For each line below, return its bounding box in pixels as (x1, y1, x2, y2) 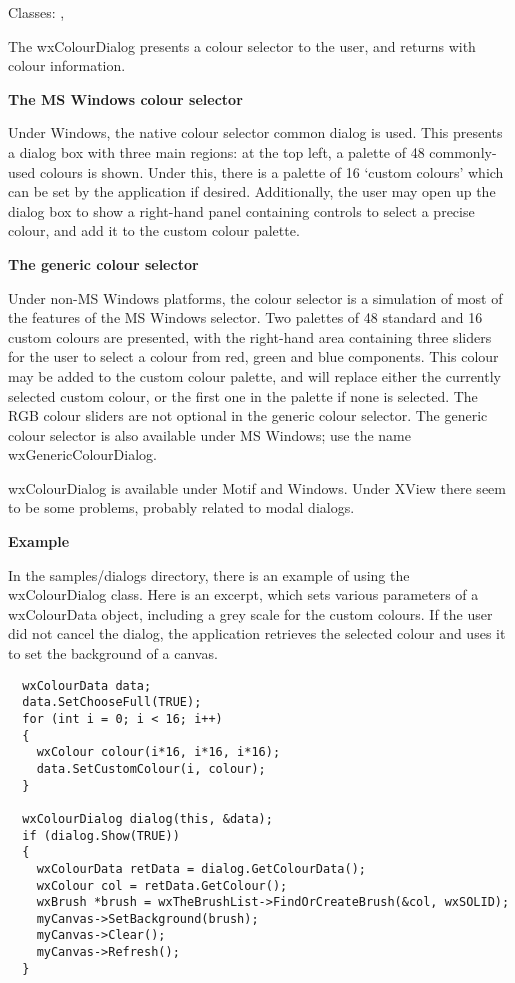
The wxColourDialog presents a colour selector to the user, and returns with (8, 35, 476, 56)
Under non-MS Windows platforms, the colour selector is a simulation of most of (8, 287, 503, 308)
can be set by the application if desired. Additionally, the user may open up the (8, 181, 496, 202)
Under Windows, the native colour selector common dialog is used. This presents (8, 122, 503, 143)
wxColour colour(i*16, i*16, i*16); (36, 745, 281, 760)
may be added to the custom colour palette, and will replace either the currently (8, 365, 501, 386)
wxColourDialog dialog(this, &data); (22, 811, 273, 826)
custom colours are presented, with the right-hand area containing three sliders (8, 326, 492, 347)
